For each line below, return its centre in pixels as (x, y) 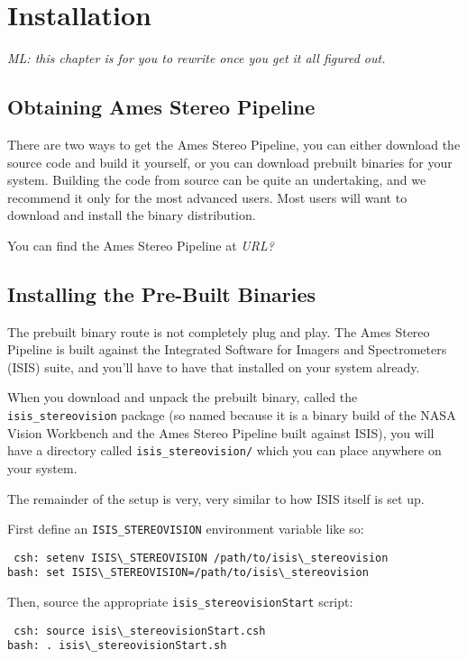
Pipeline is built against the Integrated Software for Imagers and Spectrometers (227, 349)
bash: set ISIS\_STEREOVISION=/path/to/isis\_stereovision (188, 573)
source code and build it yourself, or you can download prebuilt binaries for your (230, 162)
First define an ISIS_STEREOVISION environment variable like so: (186, 529)
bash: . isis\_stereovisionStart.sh (117, 646)
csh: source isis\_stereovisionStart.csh (140, 631)
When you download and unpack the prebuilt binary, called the (183, 397)
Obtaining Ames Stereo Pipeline (161, 107)
